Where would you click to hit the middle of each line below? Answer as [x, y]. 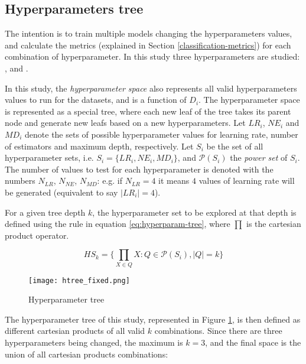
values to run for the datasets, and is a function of [96, 100]
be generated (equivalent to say [61, 192]
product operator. [37, 235]
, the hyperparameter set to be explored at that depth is [194, 212]
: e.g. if [110, 181]
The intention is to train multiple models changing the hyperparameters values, [149, 33]
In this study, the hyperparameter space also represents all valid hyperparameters [151, 88]
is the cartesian [274, 224]
